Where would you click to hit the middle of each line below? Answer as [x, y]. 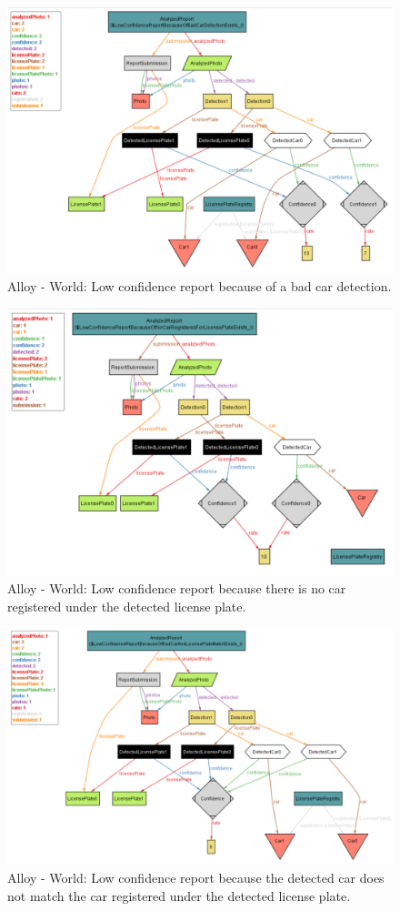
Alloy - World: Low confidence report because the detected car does [196, 877]
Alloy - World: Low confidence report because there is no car [177, 588]
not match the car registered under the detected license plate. [179, 895]
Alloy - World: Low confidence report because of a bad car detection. [200, 285]
